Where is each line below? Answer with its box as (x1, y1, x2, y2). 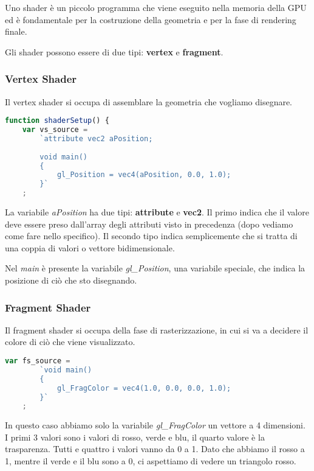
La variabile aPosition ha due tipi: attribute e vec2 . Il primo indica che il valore (5, 206, 309, 218)
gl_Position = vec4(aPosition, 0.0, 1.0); (56, 170, 231, 180)
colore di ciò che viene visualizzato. (5, 335, 135, 348)
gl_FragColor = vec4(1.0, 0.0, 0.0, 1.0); (56, 383, 231, 392)
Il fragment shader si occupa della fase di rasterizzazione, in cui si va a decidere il (5, 323, 309, 336)
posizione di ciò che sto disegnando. (5, 274, 137, 287)
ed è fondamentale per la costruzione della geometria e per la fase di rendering (5, 13, 296, 26)
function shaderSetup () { (5, 116, 109, 125)
